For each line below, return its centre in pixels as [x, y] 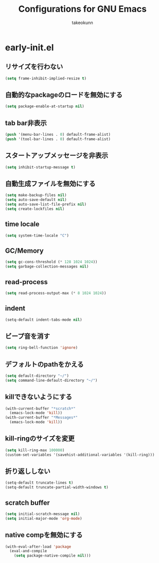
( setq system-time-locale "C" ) [37, 235]
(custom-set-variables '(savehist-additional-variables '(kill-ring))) [80, 455]
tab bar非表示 [26, 123]
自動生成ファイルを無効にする [50, 184]
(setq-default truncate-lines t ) [39, 483]
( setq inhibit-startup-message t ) [40, 167]
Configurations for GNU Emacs [82, 9]
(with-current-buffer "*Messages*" [41, 417]
